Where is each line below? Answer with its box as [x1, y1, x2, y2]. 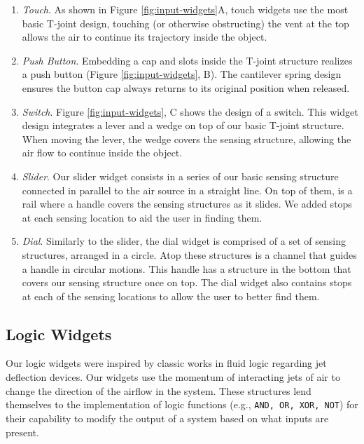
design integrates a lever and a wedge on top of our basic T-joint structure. [22, 118, 344, 133]
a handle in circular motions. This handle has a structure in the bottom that [22, 261, 351, 276]
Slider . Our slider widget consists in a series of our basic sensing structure [22, 168, 339, 183]
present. [6, 424, 39, 439]
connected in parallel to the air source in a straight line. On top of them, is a [22, 182, 353, 197]
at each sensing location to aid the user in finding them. [22, 210, 262, 224]
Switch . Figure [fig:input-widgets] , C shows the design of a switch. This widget [22, 104, 358, 119]
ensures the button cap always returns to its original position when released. [22, 80, 350, 95]
